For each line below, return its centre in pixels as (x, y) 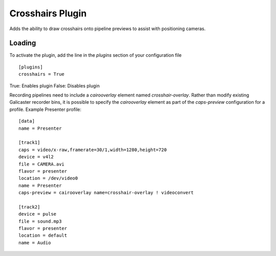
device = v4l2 (36, 157)
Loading (23, 43)
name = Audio (35, 242)
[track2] (29, 207)
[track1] (29, 143)
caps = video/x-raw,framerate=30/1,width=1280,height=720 (93, 150)
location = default (43, 236)
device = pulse (38, 214)
